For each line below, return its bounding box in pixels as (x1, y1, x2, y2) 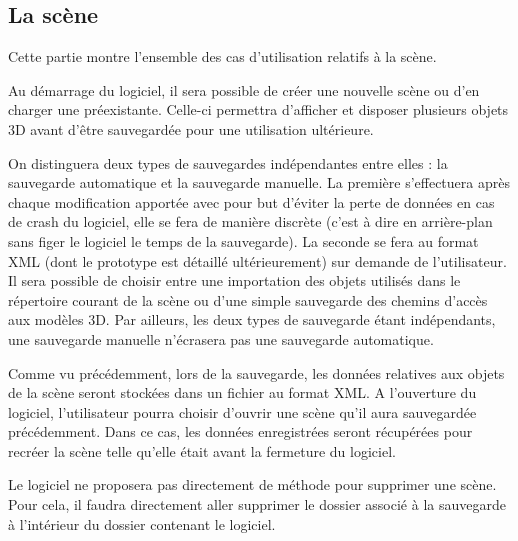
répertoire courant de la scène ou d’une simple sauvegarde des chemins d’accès (8, 289, 488, 310)
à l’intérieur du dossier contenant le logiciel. (8, 513, 276, 534)
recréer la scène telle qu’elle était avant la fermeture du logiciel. (8, 440, 396, 461)
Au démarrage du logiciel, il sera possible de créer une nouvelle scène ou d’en (8, 79, 480, 100)
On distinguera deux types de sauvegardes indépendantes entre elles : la (8, 152, 448, 173)
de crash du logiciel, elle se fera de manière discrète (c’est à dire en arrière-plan (8, 211, 493, 232)
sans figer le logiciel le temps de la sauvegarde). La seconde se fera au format (8, 230, 479, 251)
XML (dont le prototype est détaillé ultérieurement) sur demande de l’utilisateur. (8, 250, 507, 271)
